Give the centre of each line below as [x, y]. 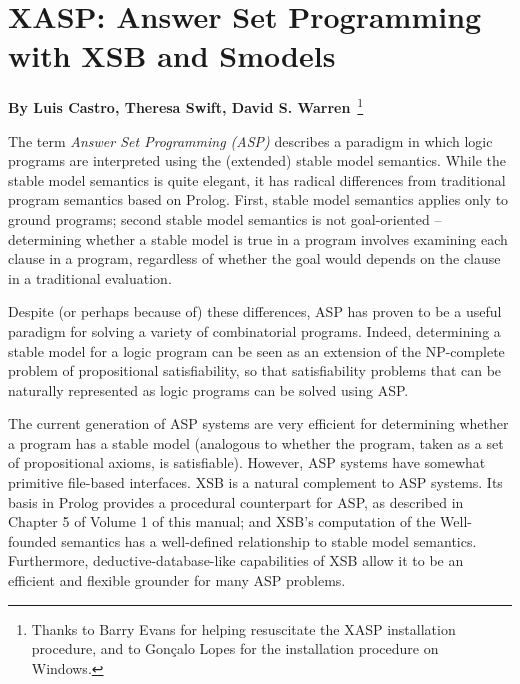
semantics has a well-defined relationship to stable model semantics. [269, 540]
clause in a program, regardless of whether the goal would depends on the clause [254, 258]
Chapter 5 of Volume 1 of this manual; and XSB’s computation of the [222, 521]
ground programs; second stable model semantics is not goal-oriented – [225, 218]
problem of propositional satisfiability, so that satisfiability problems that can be [255, 370]
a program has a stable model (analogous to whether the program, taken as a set [256, 442]
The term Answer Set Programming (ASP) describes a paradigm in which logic [250, 140]
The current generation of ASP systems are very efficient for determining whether [258, 423]
